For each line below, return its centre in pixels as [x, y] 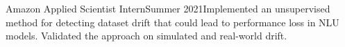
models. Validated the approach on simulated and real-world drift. [146, 36]
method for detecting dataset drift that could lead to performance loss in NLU [172, 22]
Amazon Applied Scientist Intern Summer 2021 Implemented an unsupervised [168, 8]
